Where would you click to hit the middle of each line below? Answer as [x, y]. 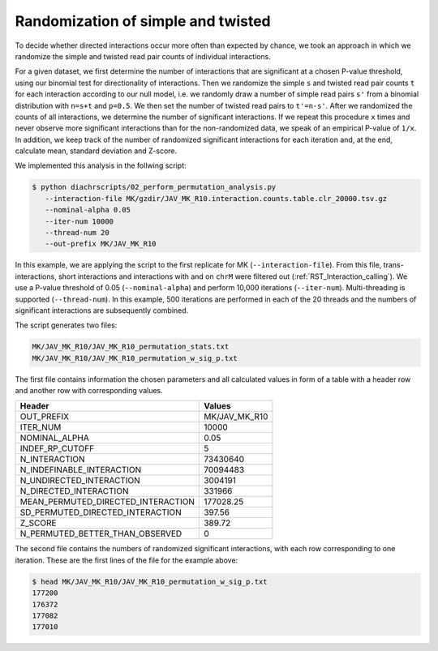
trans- [394, 265]
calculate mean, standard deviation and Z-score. [96, 151]
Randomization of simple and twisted [143, 21]
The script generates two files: [66, 325]
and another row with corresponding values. [89, 391]
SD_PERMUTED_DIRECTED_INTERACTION [101, 512]
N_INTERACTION [52, 460]
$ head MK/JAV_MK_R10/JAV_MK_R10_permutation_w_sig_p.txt [150, 581]
